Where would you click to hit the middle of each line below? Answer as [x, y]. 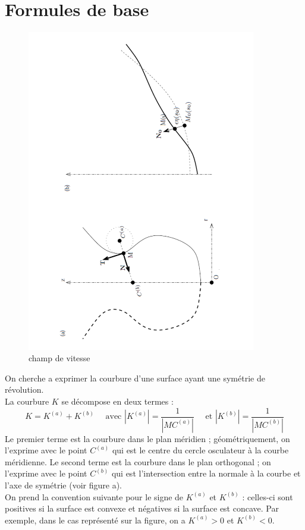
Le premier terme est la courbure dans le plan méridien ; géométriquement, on [147, 438]
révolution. [24, 389]
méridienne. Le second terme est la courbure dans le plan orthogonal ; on [138, 461]
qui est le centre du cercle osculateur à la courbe [200, 450]
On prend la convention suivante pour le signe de [94, 496]
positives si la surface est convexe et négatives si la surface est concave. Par [142, 508]
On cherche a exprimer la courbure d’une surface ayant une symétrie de [135, 378]
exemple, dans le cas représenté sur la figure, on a [95, 520]
